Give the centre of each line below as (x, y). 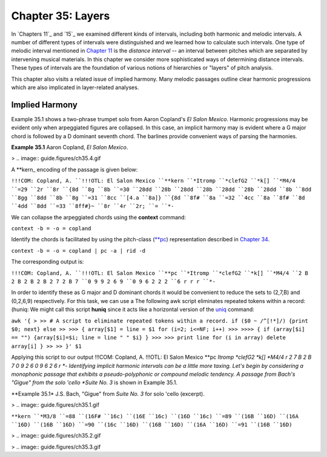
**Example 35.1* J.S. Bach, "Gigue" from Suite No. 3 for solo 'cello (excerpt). (108, 393)
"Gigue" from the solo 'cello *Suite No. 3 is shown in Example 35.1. (94, 382)
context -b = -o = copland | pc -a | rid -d (78, 251)
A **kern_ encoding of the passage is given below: (74, 169)
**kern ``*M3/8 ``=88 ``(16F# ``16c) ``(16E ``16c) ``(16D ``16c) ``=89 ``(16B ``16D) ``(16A (155, 416)
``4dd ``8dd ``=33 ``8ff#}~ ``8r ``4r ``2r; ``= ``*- (93, 206)
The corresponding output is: (48, 262)
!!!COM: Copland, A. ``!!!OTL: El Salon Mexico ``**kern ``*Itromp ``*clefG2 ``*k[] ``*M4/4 (154, 181)
